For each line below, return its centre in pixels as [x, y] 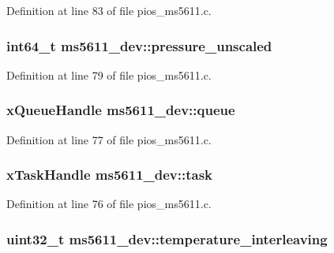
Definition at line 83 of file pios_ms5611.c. [109, 10]
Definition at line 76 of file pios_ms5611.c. [109, 204]
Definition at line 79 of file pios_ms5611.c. [109, 74]
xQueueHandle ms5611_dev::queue [121, 110]
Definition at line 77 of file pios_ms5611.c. [109, 139]
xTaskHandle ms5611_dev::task [110, 175]
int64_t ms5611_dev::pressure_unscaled [139, 45]
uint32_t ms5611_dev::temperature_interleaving [167, 238]
